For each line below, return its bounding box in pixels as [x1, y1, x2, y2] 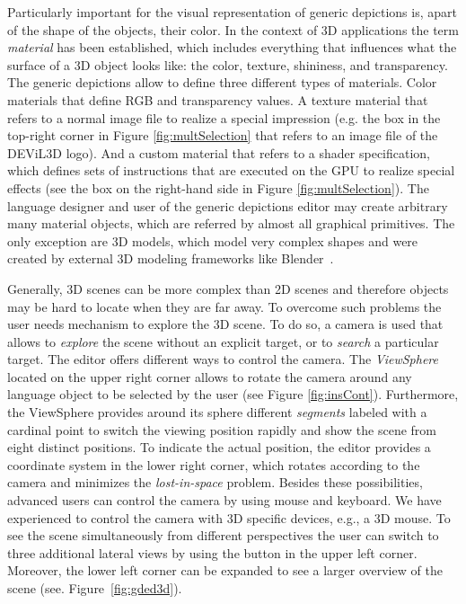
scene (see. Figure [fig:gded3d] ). [7, 579, 182, 597]
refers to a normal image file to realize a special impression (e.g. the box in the [7, 108, 441, 127]
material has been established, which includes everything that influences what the [7, 38, 457, 57]
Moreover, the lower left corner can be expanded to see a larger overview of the [7, 561, 443, 580]
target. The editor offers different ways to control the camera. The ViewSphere [7, 350, 438, 369]
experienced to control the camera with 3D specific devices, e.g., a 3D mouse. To [7, 508, 451, 527]
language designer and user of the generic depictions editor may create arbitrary [7, 196, 448, 215]
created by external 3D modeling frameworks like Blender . [7, 249, 334, 268]
